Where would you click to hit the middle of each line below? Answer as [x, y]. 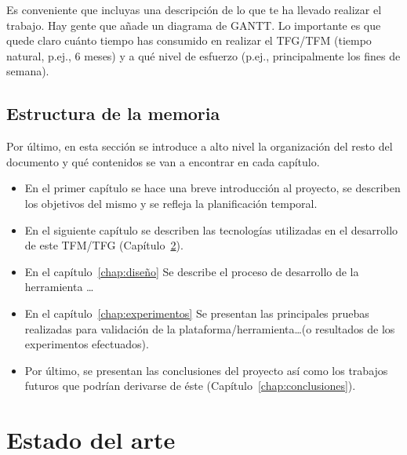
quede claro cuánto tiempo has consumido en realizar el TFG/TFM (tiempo [189, 40]
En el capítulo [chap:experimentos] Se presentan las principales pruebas [197, 313]
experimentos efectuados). [87, 344]
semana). [28, 71]
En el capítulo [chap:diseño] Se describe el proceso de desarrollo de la [192, 271]
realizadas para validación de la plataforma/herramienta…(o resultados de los [210, 328]
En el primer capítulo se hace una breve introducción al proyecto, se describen [213, 188]
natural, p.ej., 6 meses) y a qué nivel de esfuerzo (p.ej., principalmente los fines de [203, 55]
